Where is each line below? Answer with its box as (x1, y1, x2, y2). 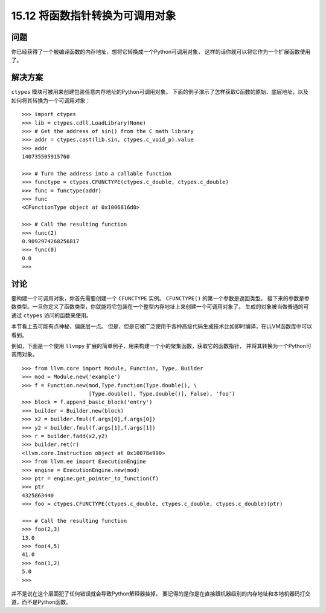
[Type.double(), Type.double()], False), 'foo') (88, 390, 235, 397)
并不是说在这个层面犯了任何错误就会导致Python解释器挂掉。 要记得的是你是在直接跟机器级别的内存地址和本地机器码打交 (11, 590, 311, 597)
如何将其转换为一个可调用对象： (11, 97, 91, 104)
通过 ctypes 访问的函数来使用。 (11, 312, 92, 319)
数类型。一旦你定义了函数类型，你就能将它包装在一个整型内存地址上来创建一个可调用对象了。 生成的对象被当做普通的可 (11, 303, 309, 310)
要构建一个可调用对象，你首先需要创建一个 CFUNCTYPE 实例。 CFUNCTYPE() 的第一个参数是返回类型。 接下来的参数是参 (11, 295, 310, 302)
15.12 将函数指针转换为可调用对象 (11, 9, 176, 22)
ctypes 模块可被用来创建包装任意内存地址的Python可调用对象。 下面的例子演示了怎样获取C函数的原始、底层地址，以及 (11, 88, 309, 96)
